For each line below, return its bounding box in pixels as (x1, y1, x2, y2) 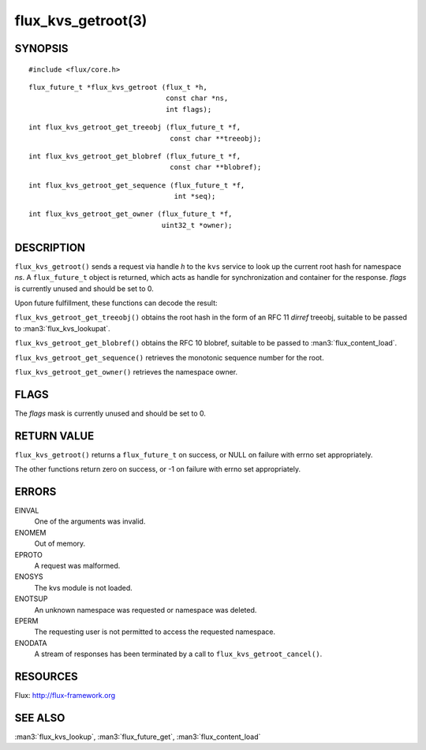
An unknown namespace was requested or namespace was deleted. (34, 605, 257, 614)
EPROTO (14, 550, 43, 559)
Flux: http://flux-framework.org (14, 690, 116, 700)
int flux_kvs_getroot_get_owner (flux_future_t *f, (28, 210, 233, 218)
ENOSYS (14, 572, 43, 581)
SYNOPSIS (14, 42, 69, 55)
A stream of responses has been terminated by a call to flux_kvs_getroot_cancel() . (34, 649, 323, 659)
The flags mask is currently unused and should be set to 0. (14, 409, 207, 418)
